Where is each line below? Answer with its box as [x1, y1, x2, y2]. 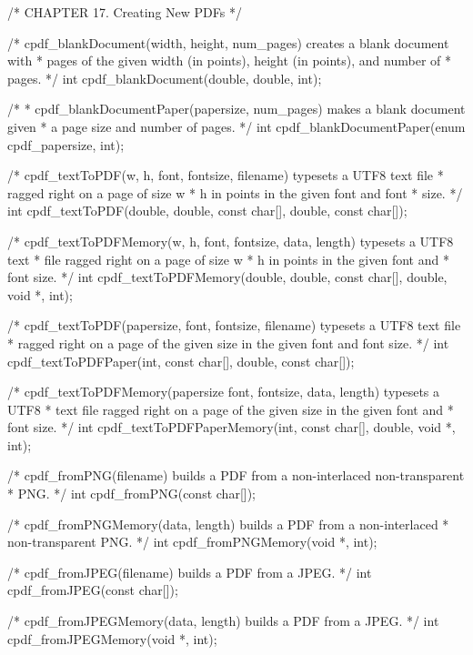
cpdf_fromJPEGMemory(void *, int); [7, 629, 217, 648]
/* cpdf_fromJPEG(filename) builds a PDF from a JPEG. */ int [7, 562, 372, 581]
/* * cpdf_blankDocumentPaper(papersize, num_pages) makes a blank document [7, 99, 466, 118]
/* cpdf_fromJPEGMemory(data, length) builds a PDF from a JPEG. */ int [7, 611, 439, 630]
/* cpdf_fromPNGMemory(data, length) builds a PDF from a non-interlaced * [7, 514, 449, 533]
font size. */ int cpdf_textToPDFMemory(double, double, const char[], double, [7, 267, 448, 287]
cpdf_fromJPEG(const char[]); [7, 580, 178, 600]
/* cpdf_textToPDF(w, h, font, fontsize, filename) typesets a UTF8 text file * [7, 166, 444, 185]
